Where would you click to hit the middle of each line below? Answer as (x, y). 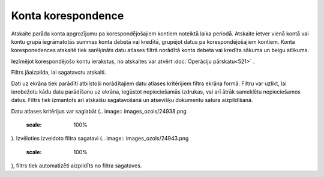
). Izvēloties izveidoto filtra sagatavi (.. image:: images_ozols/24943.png (100, 139)
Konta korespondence (67, 16)
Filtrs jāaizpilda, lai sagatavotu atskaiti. (58, 73)
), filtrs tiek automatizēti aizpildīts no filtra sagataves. (76, 166)
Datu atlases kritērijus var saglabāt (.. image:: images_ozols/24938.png (99, 111)
